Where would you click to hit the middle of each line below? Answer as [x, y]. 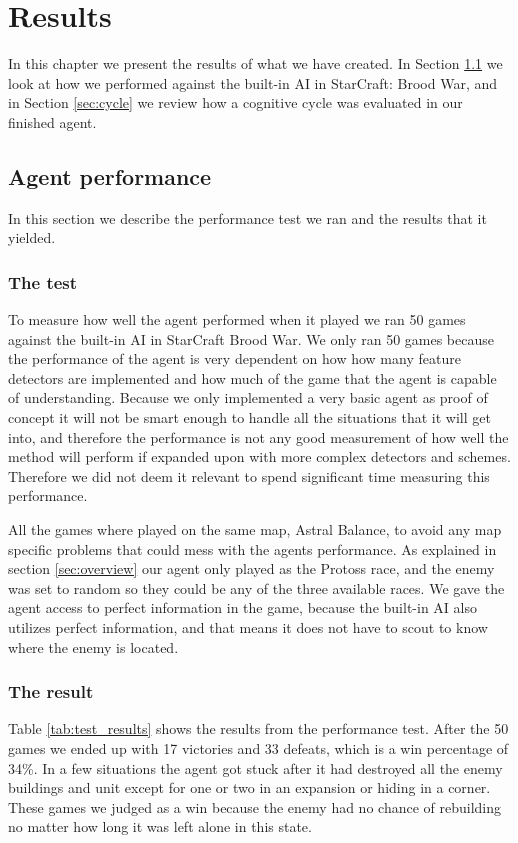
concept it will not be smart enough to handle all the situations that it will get [249, 417]
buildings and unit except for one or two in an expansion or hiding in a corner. [249, 787]
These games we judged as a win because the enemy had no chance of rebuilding [255, 806]
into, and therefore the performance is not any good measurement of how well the [258, 436]
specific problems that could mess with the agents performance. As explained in [252, 548]
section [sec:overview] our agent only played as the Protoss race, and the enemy [251, 568]
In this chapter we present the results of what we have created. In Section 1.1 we [255, 63]
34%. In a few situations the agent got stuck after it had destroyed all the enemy [255, 767]
